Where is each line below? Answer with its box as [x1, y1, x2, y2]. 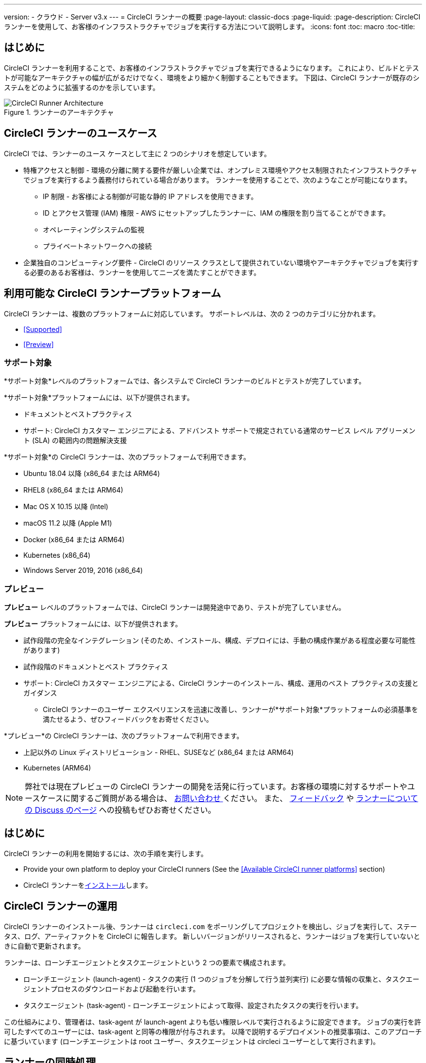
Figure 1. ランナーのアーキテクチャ [4, 108, 114, 116]
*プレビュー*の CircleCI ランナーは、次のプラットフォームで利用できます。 [4, 732, 244, 740]
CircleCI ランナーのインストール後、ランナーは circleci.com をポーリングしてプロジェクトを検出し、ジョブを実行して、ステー [4, 922, 417, 931]
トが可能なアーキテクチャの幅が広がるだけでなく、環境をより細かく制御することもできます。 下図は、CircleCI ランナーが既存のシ [4, 73, 420, 82]
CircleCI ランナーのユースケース [4, 127, 158, 140]
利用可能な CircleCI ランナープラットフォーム [4, 287, 221, 300]
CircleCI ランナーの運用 [4, 900, 118, 913]
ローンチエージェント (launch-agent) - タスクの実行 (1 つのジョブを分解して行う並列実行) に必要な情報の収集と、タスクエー [23, 974, 420, 983]
